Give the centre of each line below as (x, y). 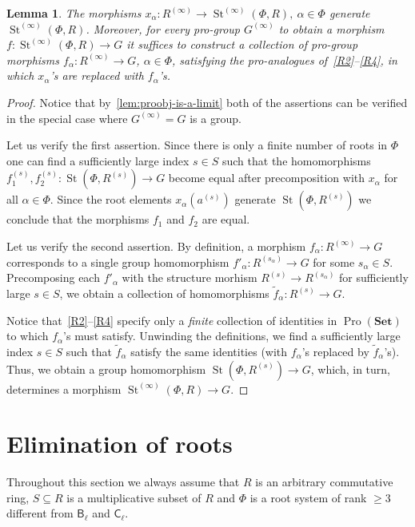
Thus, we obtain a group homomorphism (106, 369)
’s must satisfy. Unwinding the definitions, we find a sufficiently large (232, 336)
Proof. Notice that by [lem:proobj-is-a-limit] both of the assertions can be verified (207, 102)
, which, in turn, (350, 369)
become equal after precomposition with (267, 178)
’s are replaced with (97, 75)
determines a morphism (64, 388)
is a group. (215, 118)
